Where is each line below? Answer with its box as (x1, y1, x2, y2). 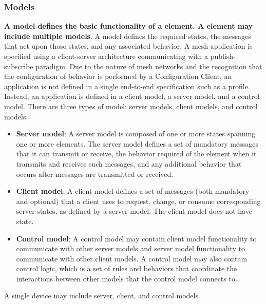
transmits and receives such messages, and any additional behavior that (16, 158, 242, 169)
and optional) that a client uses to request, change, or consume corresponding (16, 195, 261, 206)
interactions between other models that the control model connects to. (16, 273, 237, 283)
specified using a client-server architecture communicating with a (4, 51, 208, 61)
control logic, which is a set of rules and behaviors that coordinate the (16, 263, 237, 274)
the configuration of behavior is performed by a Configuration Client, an (4, 71, 232, 82)
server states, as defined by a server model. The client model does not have (16, 206, 252, 216)
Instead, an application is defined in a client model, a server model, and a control (4, 91, 260, 102)
